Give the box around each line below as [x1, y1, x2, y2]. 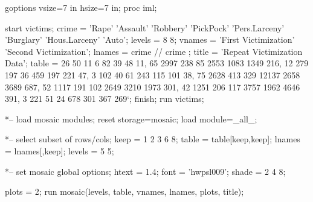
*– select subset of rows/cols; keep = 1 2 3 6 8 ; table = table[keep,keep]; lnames [5, 133, 300, 145]
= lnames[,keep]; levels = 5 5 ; [5, 144, 114, 157]
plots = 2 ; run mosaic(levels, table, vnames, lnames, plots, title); [5, 185, 244, 198]
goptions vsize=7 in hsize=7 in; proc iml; [5, 1, 157, 13]
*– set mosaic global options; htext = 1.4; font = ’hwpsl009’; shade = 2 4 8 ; [5, 165, 286, 177]
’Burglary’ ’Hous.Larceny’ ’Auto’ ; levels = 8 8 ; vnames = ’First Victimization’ [5, 33, 295, 46]
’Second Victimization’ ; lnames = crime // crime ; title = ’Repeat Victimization [5, 45, 303, 57]
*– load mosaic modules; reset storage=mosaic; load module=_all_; [5, 112, 257, 125]
